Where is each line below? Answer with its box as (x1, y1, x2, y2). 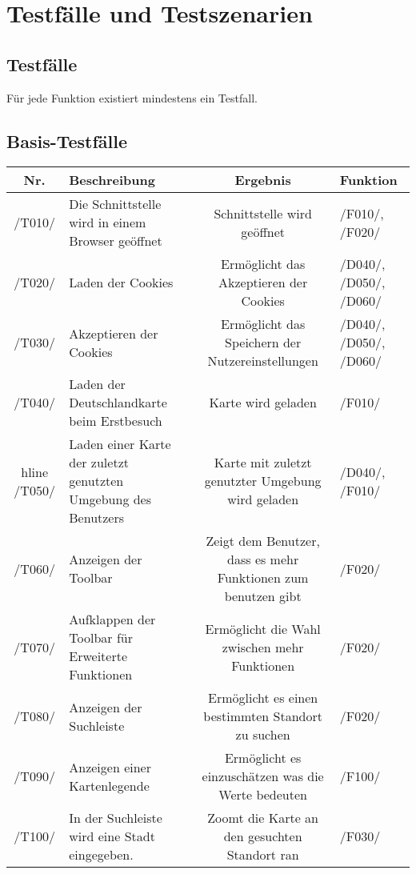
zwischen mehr (222, 637, 304, 656)
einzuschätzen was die (202, 767, 324, 786)
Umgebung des (69, 490, 152, 509)
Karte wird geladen (209, 393, 317, 412)
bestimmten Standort (203, 707, 322, 726)
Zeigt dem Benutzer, (206, 531, 320, 551)
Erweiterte (69, 647, 128, 666)
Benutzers (69, 508, 125, 527)
